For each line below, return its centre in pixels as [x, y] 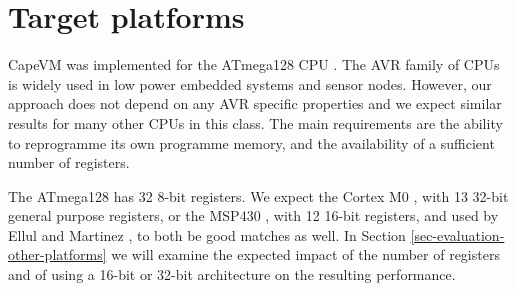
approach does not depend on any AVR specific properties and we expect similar [255, 103]
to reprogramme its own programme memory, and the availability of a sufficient [251, 142]
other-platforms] [57, 254]
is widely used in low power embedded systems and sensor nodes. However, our [250, 83]
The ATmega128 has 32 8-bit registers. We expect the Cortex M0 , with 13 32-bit [258, 195]
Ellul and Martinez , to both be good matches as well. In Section [207, 234]
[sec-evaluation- [457, 234]
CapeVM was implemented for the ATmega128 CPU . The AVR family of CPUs [254, 64]
